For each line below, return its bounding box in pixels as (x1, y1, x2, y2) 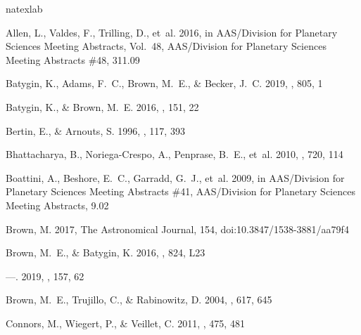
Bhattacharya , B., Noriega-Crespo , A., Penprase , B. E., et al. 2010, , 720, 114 (6, 147, 343, 162)
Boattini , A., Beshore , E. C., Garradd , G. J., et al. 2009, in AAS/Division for (6, 170, 345, 185)
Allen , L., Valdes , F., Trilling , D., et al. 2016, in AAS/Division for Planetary (6, 25, 338, 39)
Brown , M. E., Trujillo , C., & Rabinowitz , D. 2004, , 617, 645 (6, 292, 272, 307)
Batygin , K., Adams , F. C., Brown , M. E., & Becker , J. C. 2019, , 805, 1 (6, 76, 323, 91)
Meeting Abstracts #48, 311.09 (6, 52, 140, 67)
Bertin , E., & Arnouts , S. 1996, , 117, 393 (6, 123, 185, 138)
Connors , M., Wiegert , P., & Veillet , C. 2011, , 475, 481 (6, 315, 245, 330)
